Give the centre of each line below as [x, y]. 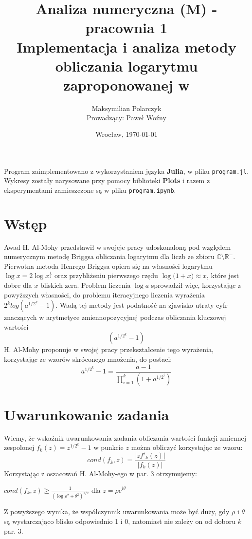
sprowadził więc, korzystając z [196, 285]
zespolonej [19, 447]
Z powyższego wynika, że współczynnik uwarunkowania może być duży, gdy [117, 511]
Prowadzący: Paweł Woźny [126, 118]
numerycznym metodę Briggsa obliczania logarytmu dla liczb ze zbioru [109, 256]
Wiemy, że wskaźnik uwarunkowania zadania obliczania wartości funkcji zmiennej [125, 437]
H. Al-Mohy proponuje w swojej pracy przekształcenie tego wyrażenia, [109, 349]
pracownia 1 [126, 28]
